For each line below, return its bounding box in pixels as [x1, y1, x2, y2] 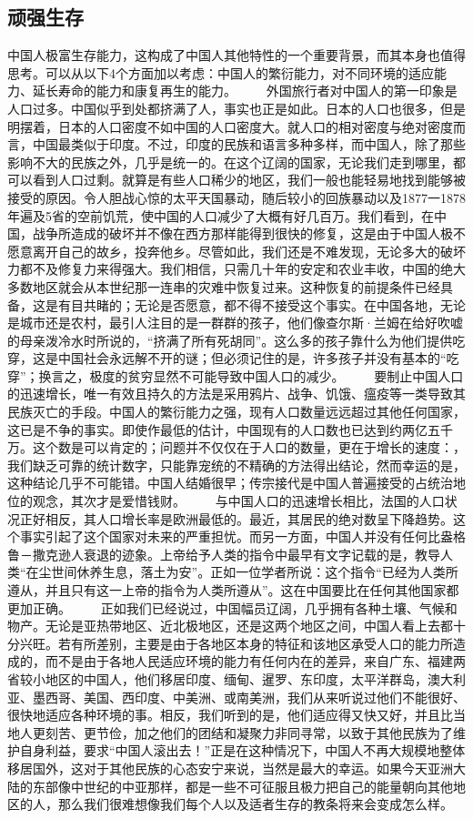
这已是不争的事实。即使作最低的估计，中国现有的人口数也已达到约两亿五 [7, 420, 440, 439]
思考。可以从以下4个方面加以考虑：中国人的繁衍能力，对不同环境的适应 [7, 63, 434, 82]
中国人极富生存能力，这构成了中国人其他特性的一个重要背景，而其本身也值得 [7, 45, 466, 65]
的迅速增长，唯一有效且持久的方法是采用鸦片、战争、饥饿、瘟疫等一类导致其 [7, 384, 466, 403]
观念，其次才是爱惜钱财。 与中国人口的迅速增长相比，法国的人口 [32, 491, 445, 511]
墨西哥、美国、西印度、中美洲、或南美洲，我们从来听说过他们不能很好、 [32, 687, 466, 706]
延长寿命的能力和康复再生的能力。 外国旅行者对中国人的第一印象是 [32, 81, 458, 100]
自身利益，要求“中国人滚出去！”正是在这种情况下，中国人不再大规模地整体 [19, 741, 466, 760]
